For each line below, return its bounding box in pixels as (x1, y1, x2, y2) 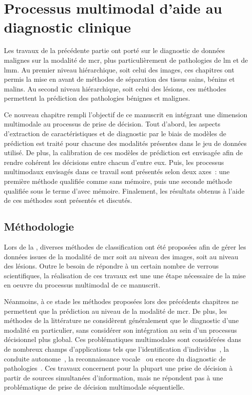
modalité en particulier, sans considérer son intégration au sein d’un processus (4, 324, 237, 335)
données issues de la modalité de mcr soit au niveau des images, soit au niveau (4, 251, 238, 261)
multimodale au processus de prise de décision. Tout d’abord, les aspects (4, 119, 221, 129)
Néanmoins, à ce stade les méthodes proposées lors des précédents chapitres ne (4, 296, 239, 306)
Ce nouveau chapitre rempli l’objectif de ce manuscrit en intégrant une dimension (4, 109, 248, 119)
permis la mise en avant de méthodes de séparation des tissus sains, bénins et (4, 74, 235, 84)
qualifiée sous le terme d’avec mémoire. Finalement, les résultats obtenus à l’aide (4, 185, 245, 196)
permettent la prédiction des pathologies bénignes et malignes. (4, 93, 190, 103)
